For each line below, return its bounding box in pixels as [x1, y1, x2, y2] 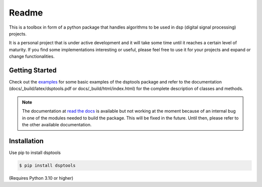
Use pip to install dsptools [9, 150, 61, 155]
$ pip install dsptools [19, 163, 76, 168]
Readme [9, 7, 43, 18]
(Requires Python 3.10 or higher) [9, 175, 74, 181]
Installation [9, 136, 44, 145]
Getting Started [9, 66, 57, 74]
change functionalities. [9, 53, 55, 59]
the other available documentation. [22, 121, 92, 127]
